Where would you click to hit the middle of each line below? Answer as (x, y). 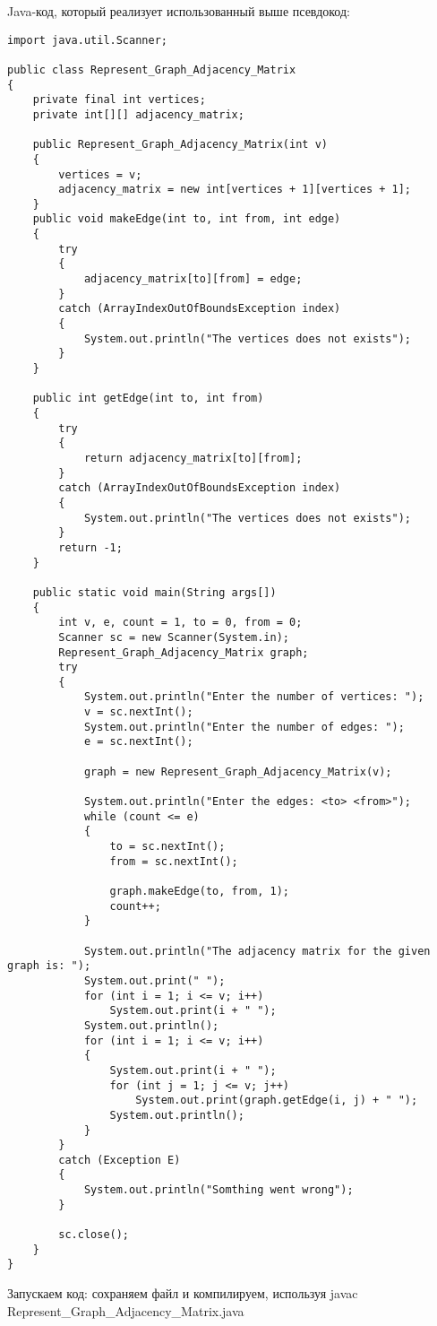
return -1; (90, 547)
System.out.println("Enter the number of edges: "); (244, 727)
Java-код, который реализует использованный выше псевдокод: (179, 11)
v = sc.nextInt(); (138, 712)
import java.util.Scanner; (87, 40)
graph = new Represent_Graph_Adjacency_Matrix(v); (238, 771)
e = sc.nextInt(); (138, 742)
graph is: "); (49, 966)
